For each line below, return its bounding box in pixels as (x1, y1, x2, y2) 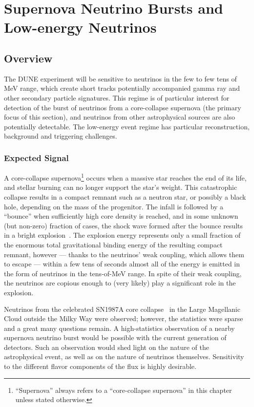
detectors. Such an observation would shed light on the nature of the (4, 342, 209, 352)
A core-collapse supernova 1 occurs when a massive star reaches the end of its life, (4, 171, 247, 183)
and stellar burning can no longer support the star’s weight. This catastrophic (4, 182, 237, 192)
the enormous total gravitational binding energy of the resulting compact (4, 239, 223, 249)
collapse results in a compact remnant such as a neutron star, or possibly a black (4, 191, 246, 202)
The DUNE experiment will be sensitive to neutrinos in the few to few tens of (4, 73, 237, 83)
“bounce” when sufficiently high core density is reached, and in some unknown (4, 211, 238, 221)
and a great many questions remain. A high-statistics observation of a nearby (4, 323, 235, 333)
